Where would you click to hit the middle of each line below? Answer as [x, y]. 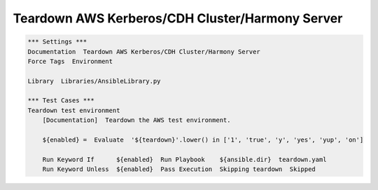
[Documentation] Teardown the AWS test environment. [136, 120]
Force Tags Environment [70, 61]
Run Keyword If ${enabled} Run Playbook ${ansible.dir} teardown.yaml [184, 159]
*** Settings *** [57, 42]
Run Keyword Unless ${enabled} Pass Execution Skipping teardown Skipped [179, 169]
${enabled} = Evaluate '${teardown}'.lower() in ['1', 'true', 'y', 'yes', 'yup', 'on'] [203, 140]
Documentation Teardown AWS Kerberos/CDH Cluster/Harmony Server [144, 52]
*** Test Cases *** [61, 101]
